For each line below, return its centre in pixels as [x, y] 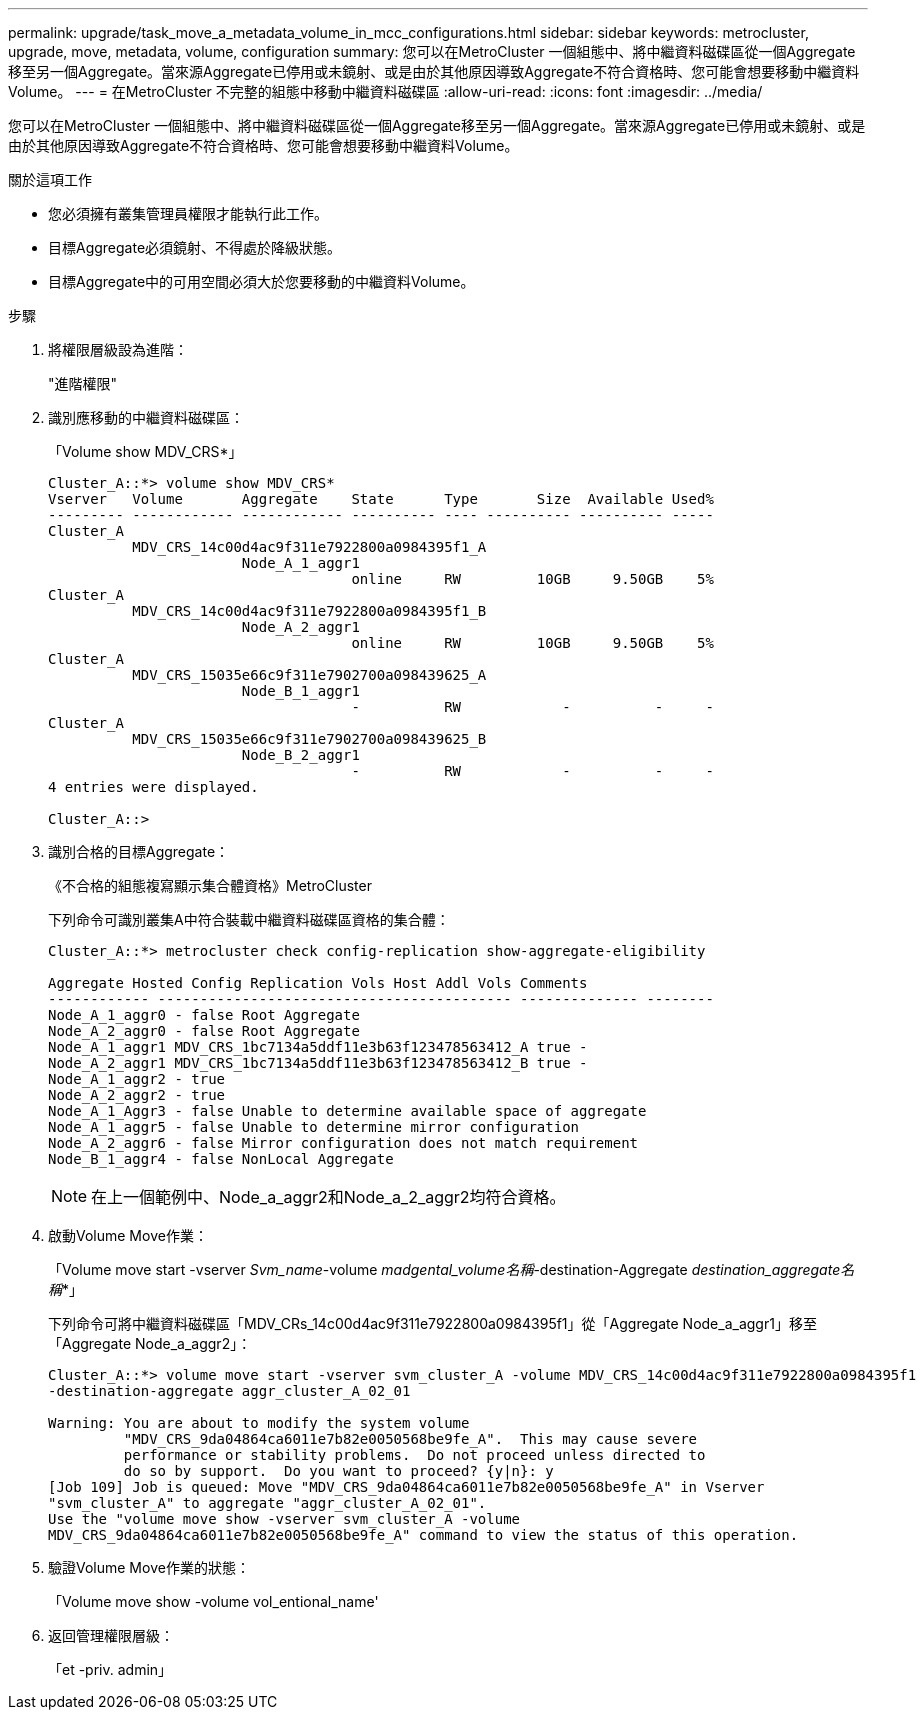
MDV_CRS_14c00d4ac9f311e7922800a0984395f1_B [309, 611]
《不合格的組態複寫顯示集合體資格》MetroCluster [210, 885]
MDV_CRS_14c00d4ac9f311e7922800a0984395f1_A [309, 547]
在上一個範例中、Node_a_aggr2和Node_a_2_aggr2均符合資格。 [328, 1197]
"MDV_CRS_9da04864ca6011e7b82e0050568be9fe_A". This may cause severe [410, 1439]
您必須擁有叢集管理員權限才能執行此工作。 [188, 213]
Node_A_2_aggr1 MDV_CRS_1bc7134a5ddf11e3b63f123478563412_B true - [318, 1063]
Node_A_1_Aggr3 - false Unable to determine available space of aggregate [347, 1111]
